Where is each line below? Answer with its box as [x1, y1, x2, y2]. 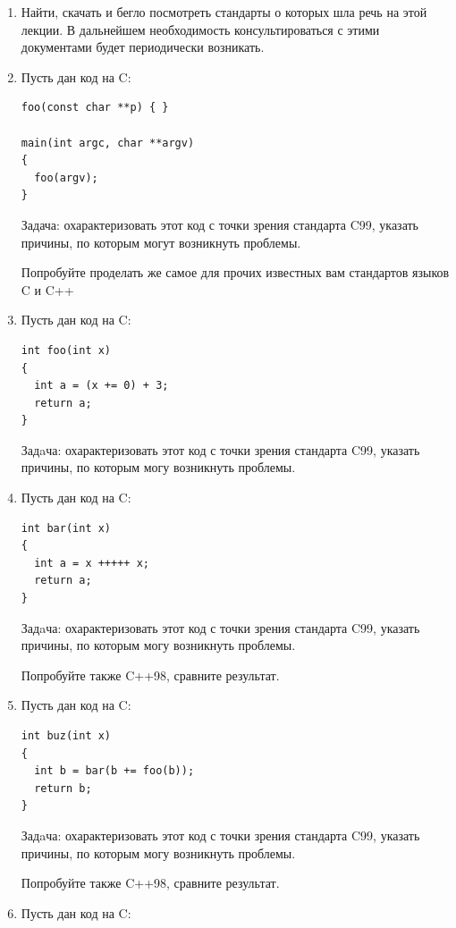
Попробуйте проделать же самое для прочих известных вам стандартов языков [21, 263, 450, 282]
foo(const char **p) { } [21, 101, 169, 114]
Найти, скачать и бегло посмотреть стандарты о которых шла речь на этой [21, 3, 427, 21]
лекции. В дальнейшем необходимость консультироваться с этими [21, 20, 380, 38]
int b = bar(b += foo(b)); [34, 764, 195, 778]
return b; [34, 781, 92, 795]
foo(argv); [34, 171, 98, 184]
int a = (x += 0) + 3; [34, 379, 169, 392]
